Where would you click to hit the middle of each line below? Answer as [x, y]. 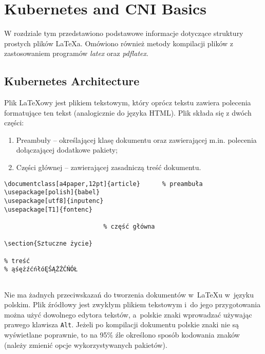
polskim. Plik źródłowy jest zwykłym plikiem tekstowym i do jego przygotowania [132, 304]
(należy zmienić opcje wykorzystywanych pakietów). [86, 344]
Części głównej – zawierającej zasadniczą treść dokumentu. [109, 167]
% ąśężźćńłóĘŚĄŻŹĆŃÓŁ [41, 269]
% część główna [129, 226]
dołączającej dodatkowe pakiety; [67, 150]
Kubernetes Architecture [72, 81]
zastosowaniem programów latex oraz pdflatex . [76, 53]
